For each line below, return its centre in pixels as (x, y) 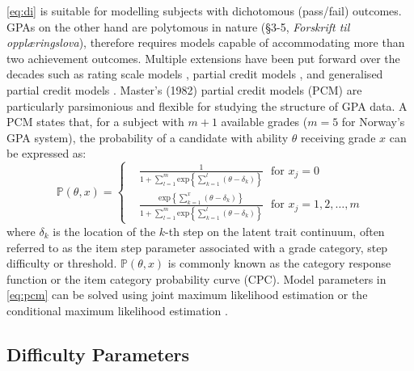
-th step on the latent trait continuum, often (275, 231)
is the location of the (104, 231)
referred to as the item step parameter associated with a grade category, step (197, 247)
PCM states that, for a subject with (95, 122)
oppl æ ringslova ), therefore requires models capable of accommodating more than (206, 42)
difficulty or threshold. (62, 263)
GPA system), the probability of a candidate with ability (148, 137)
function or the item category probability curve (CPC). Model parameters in (196, 278)
